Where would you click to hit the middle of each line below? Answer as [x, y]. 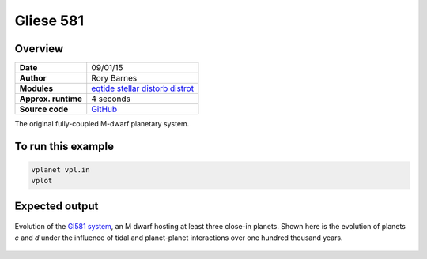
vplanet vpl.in [60, 170]
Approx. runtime [51, 99]
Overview [39, 49]
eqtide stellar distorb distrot [142, 88]
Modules [36, 88]
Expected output [57, 206]
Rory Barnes [114, 78]
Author [33, 78]
